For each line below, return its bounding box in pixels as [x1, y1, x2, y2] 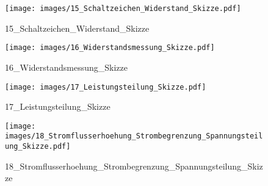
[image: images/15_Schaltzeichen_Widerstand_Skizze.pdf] [5, 4, 241, 13]
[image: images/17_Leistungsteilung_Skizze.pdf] [5, 82, 206, 91]
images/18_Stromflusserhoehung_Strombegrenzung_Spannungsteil [5, 132, 263, 141]
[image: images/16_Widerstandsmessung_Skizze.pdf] [5, 43, 215, 52]
